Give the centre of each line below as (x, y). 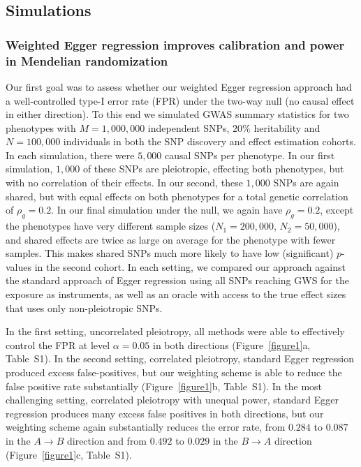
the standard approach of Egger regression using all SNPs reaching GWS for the (177, 280)
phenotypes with (41, 127)
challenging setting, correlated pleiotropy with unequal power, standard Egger (172, 400)
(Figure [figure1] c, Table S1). (69, 454)
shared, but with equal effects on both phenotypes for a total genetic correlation (177, 196)
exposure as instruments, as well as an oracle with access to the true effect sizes (176, 294)
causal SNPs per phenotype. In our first (250, 155)
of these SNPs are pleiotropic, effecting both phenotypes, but (213, 169)
